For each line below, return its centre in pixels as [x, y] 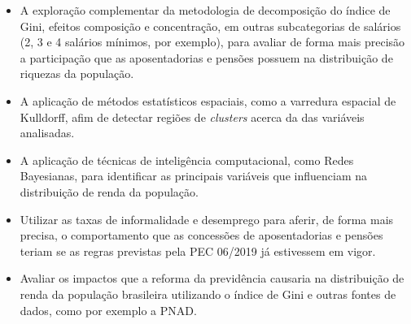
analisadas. [47, 133]
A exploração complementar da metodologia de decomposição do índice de [205, 10]
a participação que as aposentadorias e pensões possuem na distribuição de [206, 57]
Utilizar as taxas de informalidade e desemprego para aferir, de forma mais [207, 219]
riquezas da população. [77, 73]
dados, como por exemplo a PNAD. [108, 310]
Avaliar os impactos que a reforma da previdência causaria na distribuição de [212, 278]
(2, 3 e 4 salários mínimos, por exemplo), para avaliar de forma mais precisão [212, 42]
